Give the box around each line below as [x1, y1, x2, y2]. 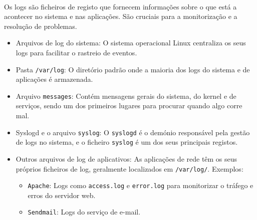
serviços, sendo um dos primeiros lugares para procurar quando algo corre [16, 100, 242, 111]
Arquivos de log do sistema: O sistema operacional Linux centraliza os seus [16, 37, 246, 48]
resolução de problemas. [4, 20, 77, 31]
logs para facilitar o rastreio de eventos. [16, 47, 137, 57]
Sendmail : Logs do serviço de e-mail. [28, 207, 141, 217]
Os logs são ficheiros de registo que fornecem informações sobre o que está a [4, 1, 237, 11]
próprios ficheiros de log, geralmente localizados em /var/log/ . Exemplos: [16, 163, 243, 174]
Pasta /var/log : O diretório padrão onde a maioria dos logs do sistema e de [16, 64, 250, 74]
